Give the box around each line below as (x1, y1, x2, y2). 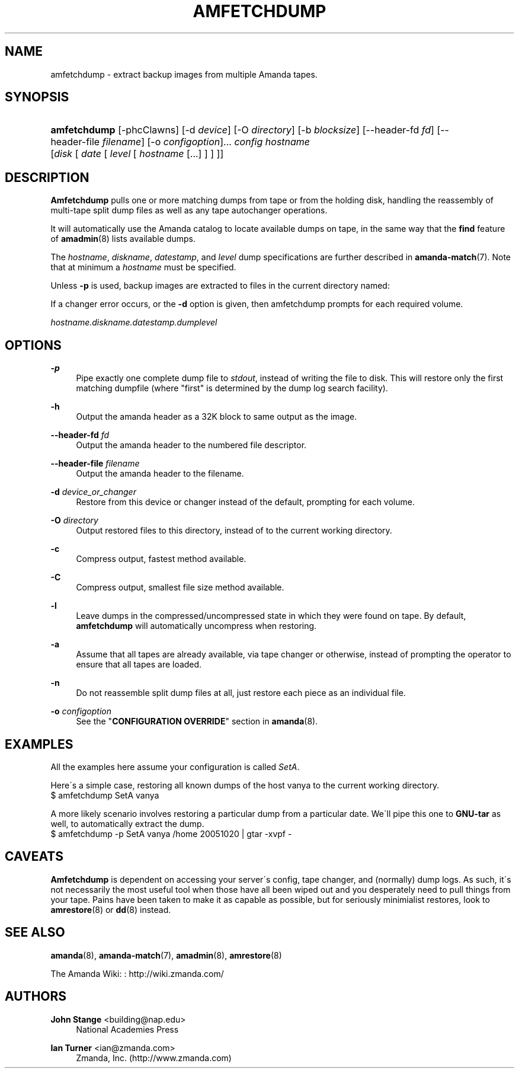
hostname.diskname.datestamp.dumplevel (50, 317, 217, 328)
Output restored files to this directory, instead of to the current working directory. (76, 525, 392, 536)
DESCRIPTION (5, 170, 89, 185)
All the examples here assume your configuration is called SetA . (50, 761, 300, 772)
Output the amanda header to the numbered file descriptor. (76, 440, 307, 451)
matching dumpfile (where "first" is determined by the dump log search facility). (76, 383, 388, 394)
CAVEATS (5, 849, 63, 864)
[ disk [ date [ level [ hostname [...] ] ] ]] (50, 148, 224, 160)
